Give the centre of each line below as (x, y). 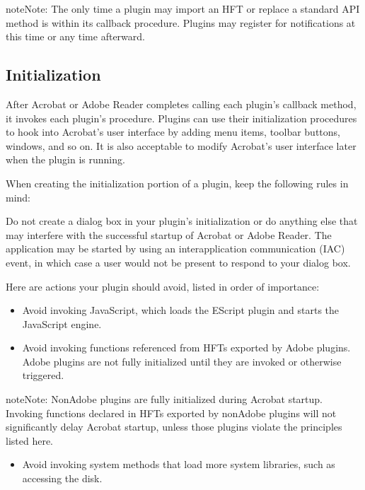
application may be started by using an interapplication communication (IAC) (175, 249)
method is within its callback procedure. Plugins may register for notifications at (181, 22)
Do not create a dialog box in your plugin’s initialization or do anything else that (182, 221)
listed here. (30, 440)
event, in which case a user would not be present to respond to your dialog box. (178, 262)
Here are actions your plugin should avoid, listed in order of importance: (163, 286)
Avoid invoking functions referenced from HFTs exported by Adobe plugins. (186, 348)
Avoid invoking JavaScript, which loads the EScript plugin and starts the (181, 310)
